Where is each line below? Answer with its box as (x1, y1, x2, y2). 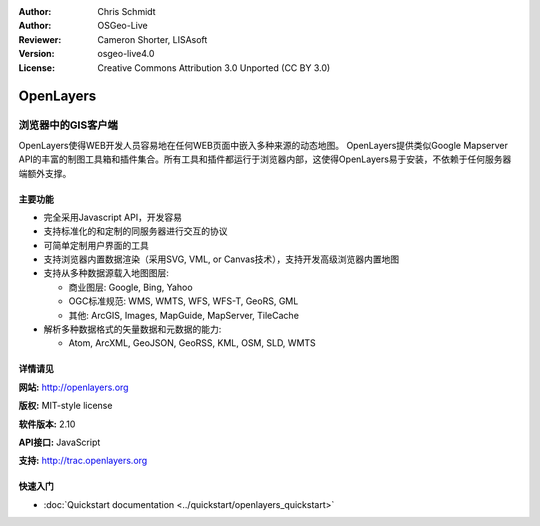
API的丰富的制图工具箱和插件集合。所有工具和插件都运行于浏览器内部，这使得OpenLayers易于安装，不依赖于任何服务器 (18, 153, 512, 165)
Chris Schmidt (97, 6, 156, 17)
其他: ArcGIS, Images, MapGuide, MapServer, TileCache (68, 309, 300, 321)
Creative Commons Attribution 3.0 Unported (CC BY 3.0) (97, 61, 331, 74)
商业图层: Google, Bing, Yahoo (68, 281, 194, 293)
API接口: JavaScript (18, 436, 101, 448)
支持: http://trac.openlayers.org (18, 455, 148, 467)
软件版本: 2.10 (18, 418, 76, 430)
